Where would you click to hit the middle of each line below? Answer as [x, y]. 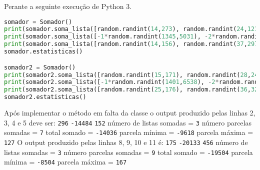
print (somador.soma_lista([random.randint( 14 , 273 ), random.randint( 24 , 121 [131, 29]
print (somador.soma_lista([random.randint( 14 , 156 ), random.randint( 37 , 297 [131, 44]
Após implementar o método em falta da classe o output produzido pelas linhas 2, [130, 112]
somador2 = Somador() [40, 67]
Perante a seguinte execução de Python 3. [68, 6]
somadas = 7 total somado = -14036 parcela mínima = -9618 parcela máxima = [129, 132]
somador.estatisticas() [43, 52]
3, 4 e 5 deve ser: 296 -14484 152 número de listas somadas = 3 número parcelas [128, 122]
